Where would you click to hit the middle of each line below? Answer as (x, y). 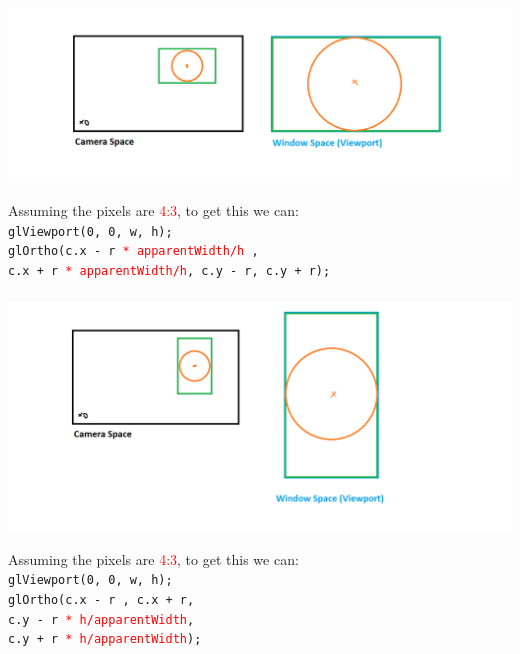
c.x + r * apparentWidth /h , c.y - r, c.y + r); (169, 271)
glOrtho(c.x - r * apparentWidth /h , (133, 251)
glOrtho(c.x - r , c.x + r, (101, 599)
